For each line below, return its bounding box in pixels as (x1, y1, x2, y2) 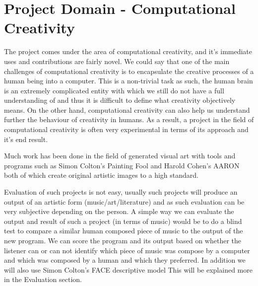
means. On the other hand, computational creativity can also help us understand (4, 104, 250, 115)
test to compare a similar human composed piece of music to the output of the (4, 225, 243, 236)
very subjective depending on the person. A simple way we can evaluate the (4, 206, 234, 216)
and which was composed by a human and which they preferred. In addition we (4, 255, 246, 265)
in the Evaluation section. (4, 274, 82, 285)
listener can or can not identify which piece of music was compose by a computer (4, 245, 250, 255)
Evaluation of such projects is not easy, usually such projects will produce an (4, 187, 238, 197)
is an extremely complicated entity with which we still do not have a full (4, 85, 224, 95)
